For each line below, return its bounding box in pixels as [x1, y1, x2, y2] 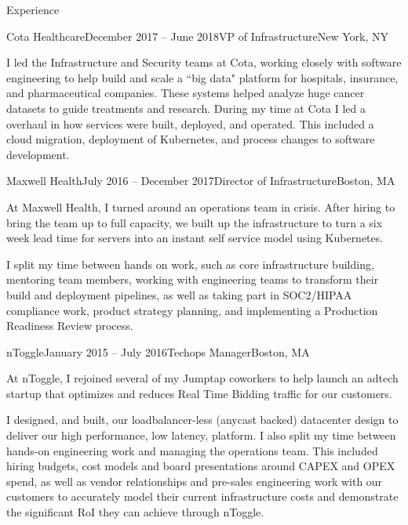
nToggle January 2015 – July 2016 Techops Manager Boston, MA [6, 343, 310, 360]
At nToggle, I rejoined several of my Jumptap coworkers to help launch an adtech [6, 370, 399, 386]
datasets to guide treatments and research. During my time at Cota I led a [6, 100, 366, 116]
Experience [6, 2, 60, 17]
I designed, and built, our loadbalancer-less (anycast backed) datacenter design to [6, 411, 399, 428]
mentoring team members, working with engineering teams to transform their [6, 271, 379, 288]
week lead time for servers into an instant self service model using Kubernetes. [6, 230, 384, 246]
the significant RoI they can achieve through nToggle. [6, 504, 264, 520]
